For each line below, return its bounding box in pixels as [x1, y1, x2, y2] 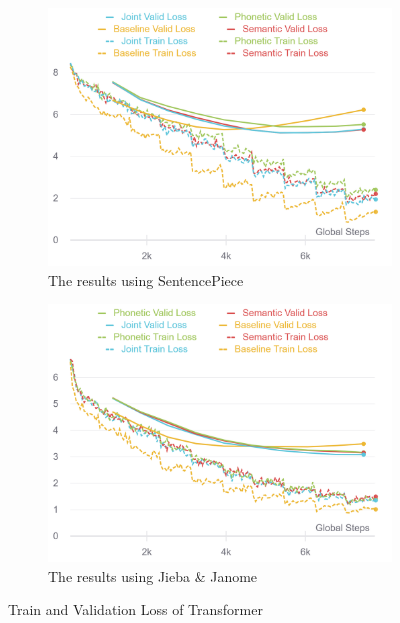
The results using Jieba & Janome [48, 565, 258, 586]
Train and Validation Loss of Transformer [8, 599, 263, 620]
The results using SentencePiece [48, 269, 244, 290]
